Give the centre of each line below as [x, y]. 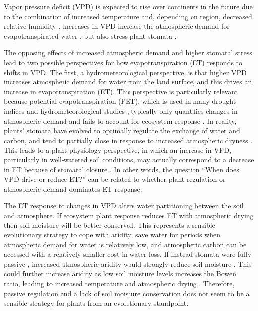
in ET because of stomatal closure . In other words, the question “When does [122, 169]
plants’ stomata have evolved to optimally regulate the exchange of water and [122, 130]
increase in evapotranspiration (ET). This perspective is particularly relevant [121, 91]
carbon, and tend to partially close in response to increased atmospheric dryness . [128, 140]
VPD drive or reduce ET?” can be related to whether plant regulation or [115, 179]
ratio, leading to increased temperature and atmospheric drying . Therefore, [119, 283]
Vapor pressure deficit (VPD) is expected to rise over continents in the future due [128, 6]
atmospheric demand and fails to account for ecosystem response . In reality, [120, 120]
